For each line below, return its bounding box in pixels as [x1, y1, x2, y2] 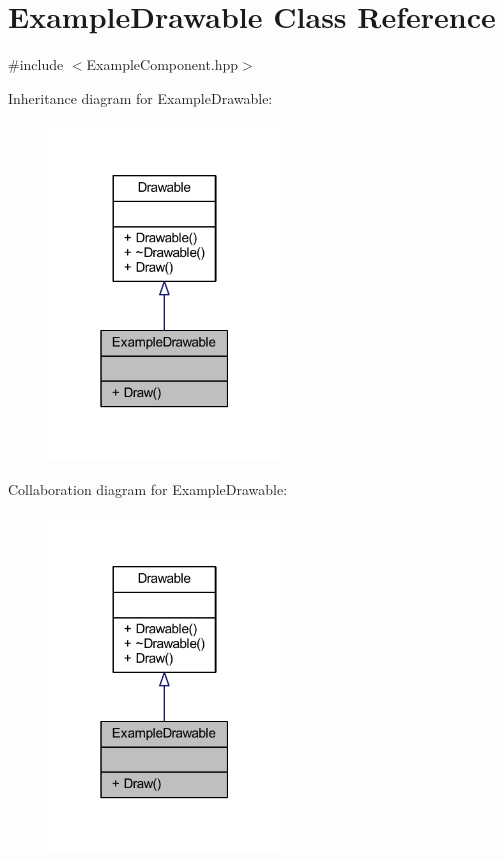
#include [8, 54, 64, 75]
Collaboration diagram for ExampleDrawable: [8, 478, 288, 499]
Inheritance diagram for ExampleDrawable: [8, 87, 273, 108]
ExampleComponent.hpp [86, 54, 239, 75]
